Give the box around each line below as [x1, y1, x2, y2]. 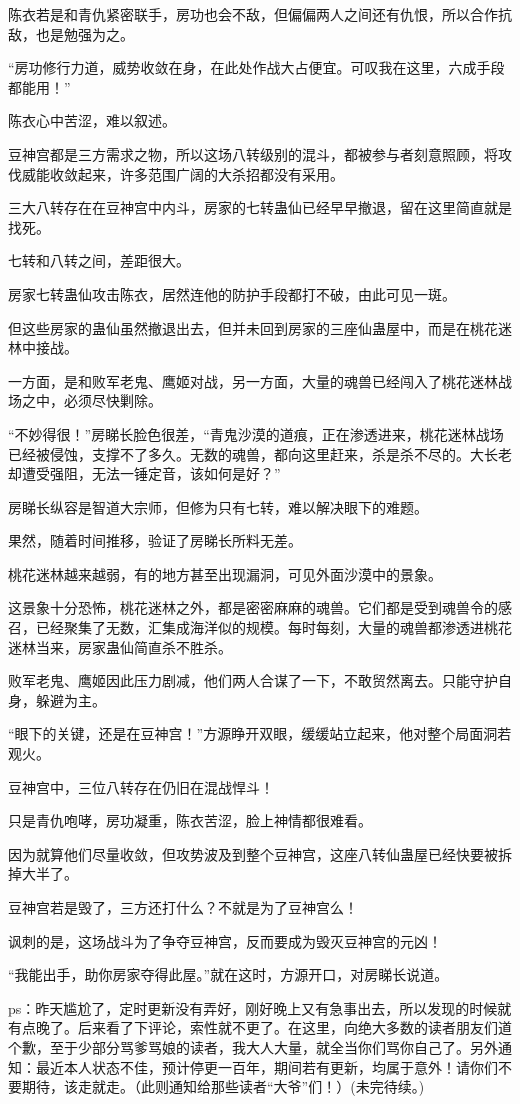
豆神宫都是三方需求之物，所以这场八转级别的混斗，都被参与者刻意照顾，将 [8, 143, 498, 164]
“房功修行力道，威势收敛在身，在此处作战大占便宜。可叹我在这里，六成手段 [8, 57, 505, 78]
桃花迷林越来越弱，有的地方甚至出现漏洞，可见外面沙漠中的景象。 [8, 563, 442, 584]
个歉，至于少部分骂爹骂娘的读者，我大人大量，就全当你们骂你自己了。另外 [8, 1036, 498, 1057]
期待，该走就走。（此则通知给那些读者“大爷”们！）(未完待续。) [21, 1076, 425, 1097]
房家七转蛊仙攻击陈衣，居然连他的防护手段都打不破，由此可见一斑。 [8, 283, 456, 304]
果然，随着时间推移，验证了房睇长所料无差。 [8, 530, 302, 551]
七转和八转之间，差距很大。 [8, 250, 190, 271]
